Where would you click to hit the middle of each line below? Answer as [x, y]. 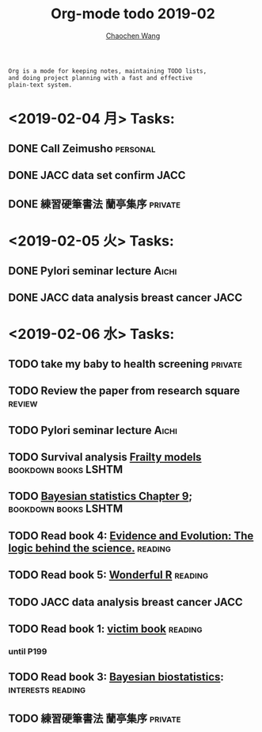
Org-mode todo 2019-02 [133, 14]
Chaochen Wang [133, 36]
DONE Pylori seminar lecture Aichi [93, 271]
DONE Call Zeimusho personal [82, 149]
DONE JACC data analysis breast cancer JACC [125, 298]
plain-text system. [40, 85]
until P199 [28, 651]
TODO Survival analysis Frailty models [105, 457]
